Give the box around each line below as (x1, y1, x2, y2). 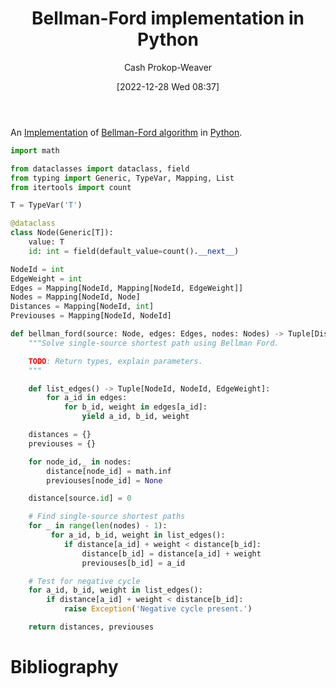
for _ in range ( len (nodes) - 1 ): (28, 521, 168, 531)
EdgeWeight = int (10, 273, 83, 284)
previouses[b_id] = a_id (81, 558, 186, 568)
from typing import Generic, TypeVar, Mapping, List (10, 173, 235, 183)
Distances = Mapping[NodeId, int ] (10, 302, 155, 312)
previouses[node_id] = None (46, 475, 163, 486)
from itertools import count (10, 182, 132, 192)
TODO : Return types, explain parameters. (28, 356, 203, 366)
